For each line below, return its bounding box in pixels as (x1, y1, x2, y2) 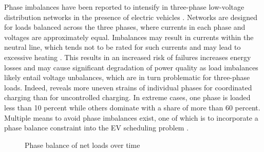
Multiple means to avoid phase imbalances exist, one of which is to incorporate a (4, 112, 258, 123)
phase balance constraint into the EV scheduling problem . (4, 122, 189, 133)
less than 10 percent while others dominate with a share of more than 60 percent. (4, 102, 260, 112)
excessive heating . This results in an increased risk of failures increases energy (4, 51, 251, 62)
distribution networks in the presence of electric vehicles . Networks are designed (4, 11, 257, 22)
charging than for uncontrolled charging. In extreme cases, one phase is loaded (4, 92, 251, 103)
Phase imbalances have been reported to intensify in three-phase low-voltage (4, 2, 244, 12)
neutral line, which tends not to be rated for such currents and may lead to (4, 42, 241, 52)
